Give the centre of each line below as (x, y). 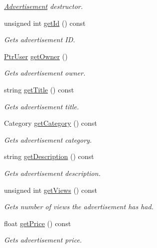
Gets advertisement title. (42, 106)
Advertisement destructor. (44, 6)
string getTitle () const (39, 89)
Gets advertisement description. (52, 173)
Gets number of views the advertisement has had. (79, 207)
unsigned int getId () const (45, 23)
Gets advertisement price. (43, 240)
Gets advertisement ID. (40, 40)
